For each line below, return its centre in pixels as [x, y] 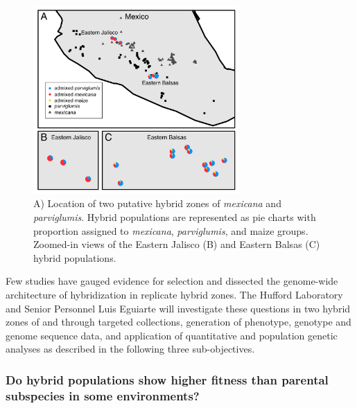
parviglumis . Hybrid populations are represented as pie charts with [175, 217]
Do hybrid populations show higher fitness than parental [167, 379]
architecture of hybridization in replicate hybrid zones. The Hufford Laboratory [174, 295]
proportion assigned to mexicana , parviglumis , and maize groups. [171, 230]
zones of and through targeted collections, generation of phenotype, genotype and [178, 322]
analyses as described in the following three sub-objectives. [130, 349]
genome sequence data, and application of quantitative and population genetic [172, 335]
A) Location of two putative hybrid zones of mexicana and [157, 203]
